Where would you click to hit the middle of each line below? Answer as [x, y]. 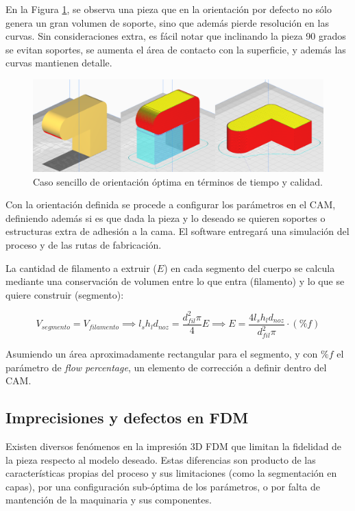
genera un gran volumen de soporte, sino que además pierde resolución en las [167, 22]
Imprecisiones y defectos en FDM [127, 417]
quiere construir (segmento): [65, 294]
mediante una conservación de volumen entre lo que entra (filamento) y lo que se [175, 281]
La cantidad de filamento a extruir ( [81, 267]
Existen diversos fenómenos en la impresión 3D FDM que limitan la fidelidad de [174, 446]
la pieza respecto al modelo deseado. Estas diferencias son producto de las [161, 459]
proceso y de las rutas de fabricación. [84, 244]
